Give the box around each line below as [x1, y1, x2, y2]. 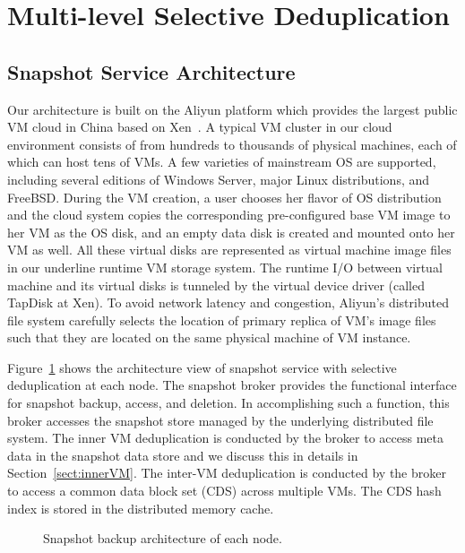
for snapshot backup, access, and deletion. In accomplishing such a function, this [7, 393, 450, 412]
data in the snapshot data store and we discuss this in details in [7, 445, 358, 464]
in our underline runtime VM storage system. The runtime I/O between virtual [7, 257, 443, 276]
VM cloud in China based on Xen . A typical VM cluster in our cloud [7, 117, 392, 136]
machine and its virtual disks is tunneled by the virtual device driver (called [7, 275, 425, 294]
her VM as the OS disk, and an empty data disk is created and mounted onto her [7, 222, 455, 241]
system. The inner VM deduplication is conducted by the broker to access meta [7, 428, 443, 447]
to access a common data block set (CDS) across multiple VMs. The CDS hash [7, 481, 442, 500]
